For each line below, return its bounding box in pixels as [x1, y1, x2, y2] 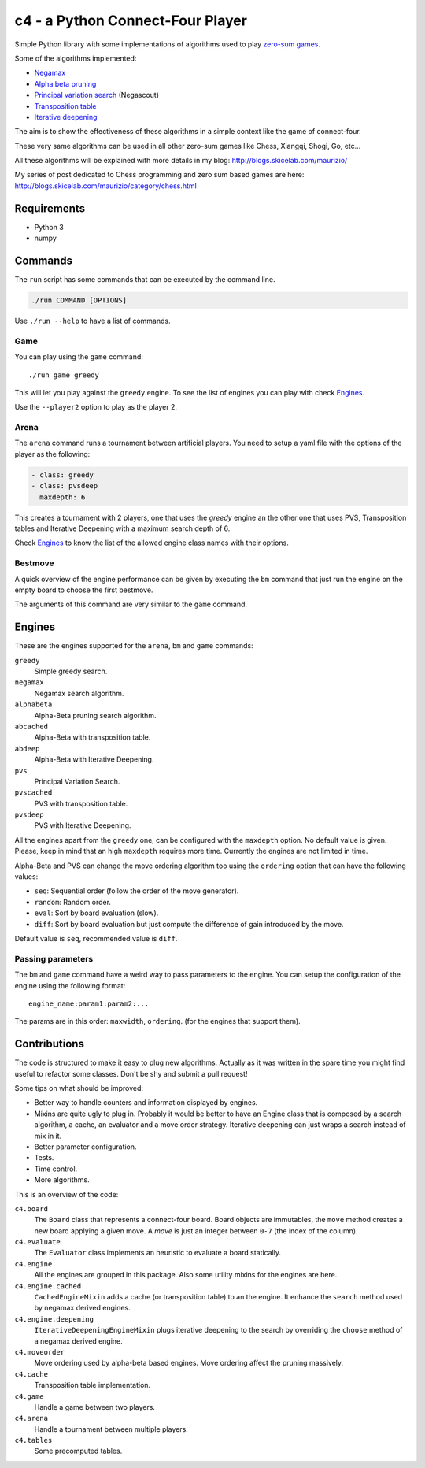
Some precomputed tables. [34, 1446, 123, 1456]
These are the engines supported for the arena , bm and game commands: [14, 641, 253, 651]
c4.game [14, 1392, 45, 1401]
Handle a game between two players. [34, 1402, 155, 1411]
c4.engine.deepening [14, 1314, 94, 1323]
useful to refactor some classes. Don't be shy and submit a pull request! [14, 1069, 248, 1078]
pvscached [14, 788, 53, 797]
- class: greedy [31, 470, 94, 480]
